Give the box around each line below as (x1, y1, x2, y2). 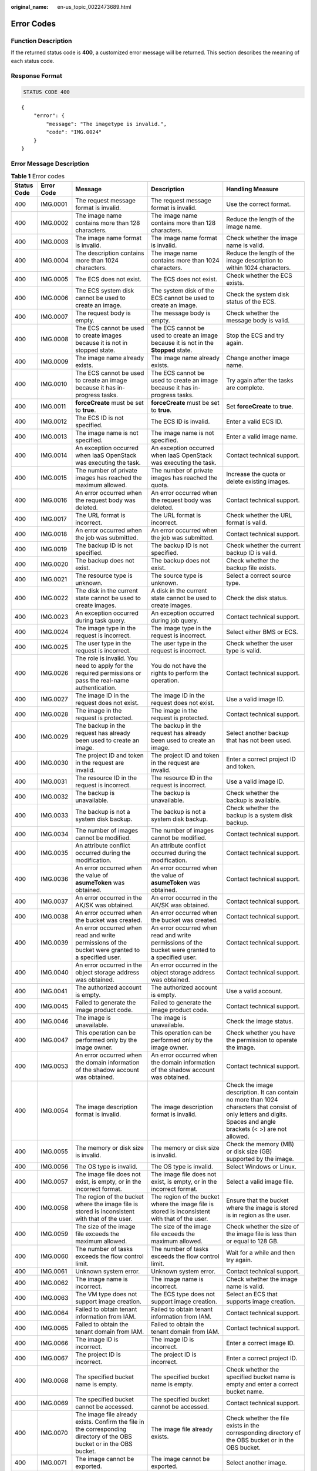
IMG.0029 (41, 733, 69, 741)
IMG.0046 (41, 1017, 69, 1025)
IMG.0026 (41, 668, 69, 677)
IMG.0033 (41, 811, 69, 819)
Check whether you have (226, 1029, 296, 1037)
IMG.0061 (41, 1267, 68, 1275)
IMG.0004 (41, 256, 69, 264)
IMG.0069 (41, 1399, 69, 1407)
